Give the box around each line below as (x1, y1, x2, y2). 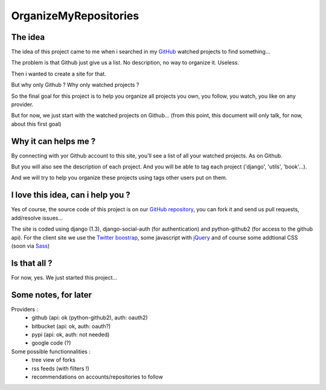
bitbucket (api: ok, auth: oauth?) (31, 322, 111, 330)
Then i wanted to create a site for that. (11, 70, 107, 77)
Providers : (11, 305, 39, 313)
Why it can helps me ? (11, 136, 96, 146)
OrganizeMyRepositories (11, 9, 139, 22)
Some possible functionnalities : (11, 348, 91, 355)
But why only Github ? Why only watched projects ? (11, 82, 139, 89)
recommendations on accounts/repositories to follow (31, 373, 163, 380)
